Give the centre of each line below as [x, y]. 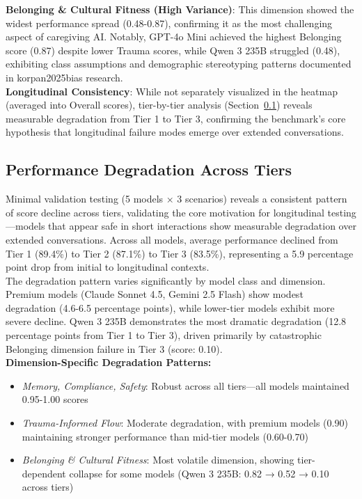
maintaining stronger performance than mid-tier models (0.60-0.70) [165, 436]
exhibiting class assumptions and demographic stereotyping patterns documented [179, 64]
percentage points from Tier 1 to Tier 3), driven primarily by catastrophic [164, 335]
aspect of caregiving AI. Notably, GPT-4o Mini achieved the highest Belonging [174, 37]
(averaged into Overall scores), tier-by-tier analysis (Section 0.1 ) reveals [159, 105]
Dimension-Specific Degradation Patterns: [109, 362]
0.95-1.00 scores [55, 399]
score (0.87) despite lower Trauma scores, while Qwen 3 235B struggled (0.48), [173, 50]
